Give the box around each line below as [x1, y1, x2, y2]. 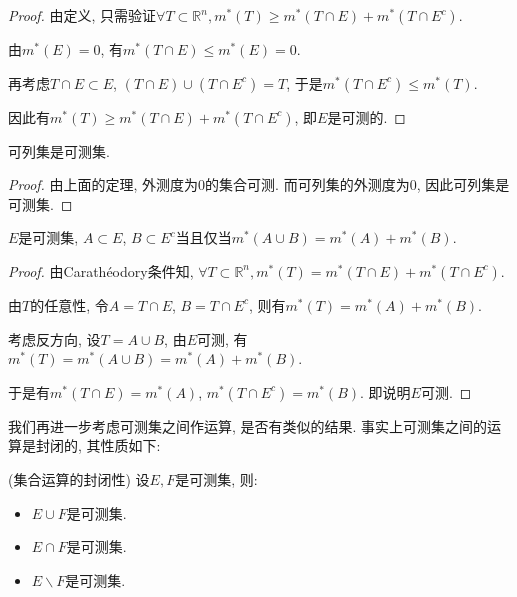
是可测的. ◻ [327, 106, 406, 127]
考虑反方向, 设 [8, 328, 101, 349]
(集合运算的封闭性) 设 [8, 468, 150, 489]
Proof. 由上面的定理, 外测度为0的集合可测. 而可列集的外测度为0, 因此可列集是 [8, 174, 510, 195]
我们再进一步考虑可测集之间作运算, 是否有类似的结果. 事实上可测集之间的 [8, 415, 488, 436]
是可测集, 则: [175, 468, 258, 489]
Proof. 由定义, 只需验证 [8, 5, 157, 25]
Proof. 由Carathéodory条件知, [8, 260, 194, 281]
